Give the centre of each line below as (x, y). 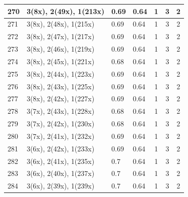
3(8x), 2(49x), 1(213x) (66, 11)
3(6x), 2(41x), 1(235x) (61, 161)
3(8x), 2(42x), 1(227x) (61, 98)
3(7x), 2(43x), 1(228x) (61, 111)
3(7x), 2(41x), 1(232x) (61, 136)
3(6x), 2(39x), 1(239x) (61, 186)
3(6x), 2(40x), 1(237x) (61, 173)
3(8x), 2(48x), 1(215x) (61, 24)
